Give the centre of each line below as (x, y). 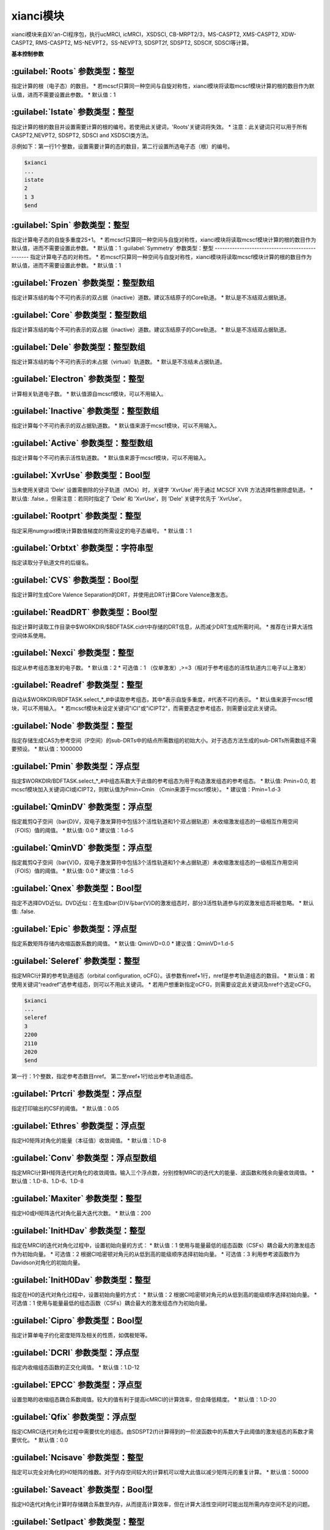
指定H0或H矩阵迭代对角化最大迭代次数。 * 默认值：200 (81, 1213)
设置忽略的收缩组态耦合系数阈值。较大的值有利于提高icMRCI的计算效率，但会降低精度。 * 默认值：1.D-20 (144, 1399)
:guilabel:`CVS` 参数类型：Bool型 (75, 580)
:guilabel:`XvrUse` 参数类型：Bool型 (81, 475)
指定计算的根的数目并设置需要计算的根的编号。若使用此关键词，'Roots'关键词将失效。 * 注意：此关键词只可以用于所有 (159, 127)
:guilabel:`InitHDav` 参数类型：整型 (79, 1231)
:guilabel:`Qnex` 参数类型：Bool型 (76, 888)
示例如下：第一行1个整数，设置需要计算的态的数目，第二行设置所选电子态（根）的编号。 (122, 146)
